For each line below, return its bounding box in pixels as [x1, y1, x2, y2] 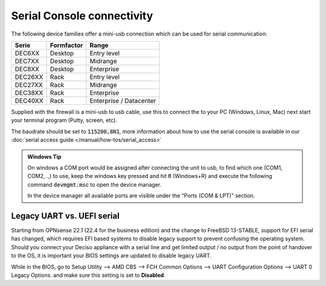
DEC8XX [14, 65, 39, 73]
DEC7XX [14, 57, 39, 65]
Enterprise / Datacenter [89, 97, 156, 105]
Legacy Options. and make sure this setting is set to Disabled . [11, 272, 166, 279]
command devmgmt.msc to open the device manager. [27, 181, 162, 188]
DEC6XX [14, 49, 40, 57]
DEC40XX [14, 97, 43, 105]
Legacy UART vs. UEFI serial [11, 211, 120, 221]
